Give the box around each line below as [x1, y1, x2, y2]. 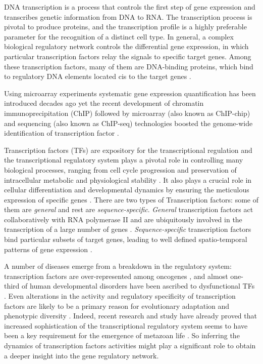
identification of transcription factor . [4, 128, 119, 138]
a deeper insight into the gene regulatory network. [4, 350, 159, 360]
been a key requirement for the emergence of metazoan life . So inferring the [4, 330, 240, 341]
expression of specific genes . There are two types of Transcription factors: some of [4, 194, 259, 205]
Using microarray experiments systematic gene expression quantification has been [4, 88, 256, 98]
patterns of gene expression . [4, 244, 92, 254]
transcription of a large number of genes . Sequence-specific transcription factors [4, 224, 251, 234]
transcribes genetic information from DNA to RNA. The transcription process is [4, 11, 252, 22]
